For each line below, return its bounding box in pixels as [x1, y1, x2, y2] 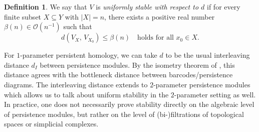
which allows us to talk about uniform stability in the [4, 89, 169, 99]
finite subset [4, 11, 42, 22]
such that [63, 21, 92, 32]
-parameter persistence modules [153, 79, 250, 89]
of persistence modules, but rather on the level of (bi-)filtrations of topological [4, 108, 244, 119]
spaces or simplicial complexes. [4, 118, 99, 129]
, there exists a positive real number [104, 11, 215, 22]
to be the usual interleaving [165, 50, 250, 60]
